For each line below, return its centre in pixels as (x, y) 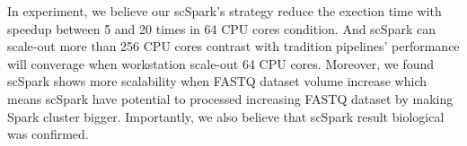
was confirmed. (48, 134)
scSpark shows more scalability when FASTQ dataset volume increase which (217, 81)
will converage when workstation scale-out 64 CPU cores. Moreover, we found (221, 63)
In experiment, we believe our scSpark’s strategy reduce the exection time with (225, 11)
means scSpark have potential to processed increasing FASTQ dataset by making (230, 98)
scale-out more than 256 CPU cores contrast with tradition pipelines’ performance (233, 46)
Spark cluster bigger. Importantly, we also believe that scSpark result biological (226, 116)
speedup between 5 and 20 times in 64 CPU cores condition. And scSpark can (221, 28)
